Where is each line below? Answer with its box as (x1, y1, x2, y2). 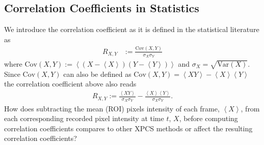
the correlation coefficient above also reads (4, 78, 137, 89)
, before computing (179, 113, 238, 124)
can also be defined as (63, 68, 131, 79)
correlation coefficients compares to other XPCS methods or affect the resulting (4, 123, 253, 133)
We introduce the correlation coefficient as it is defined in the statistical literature (4, 24, 259, 35)
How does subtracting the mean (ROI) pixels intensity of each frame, (4, 103, 220, 113)
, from (241, 103, 260, 113)
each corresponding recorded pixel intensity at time (4, 113, 164, 124)
